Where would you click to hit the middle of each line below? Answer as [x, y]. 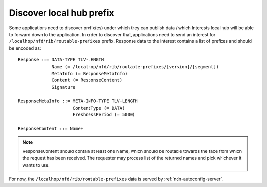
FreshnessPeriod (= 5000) [104, 115]
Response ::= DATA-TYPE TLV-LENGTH [61, 60]
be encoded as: [25, 48]
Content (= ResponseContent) [87, 80]
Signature [64, 87]
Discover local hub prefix [62, 13]
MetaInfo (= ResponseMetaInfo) [90, 73]
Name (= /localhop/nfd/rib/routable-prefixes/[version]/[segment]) [135, 66]
